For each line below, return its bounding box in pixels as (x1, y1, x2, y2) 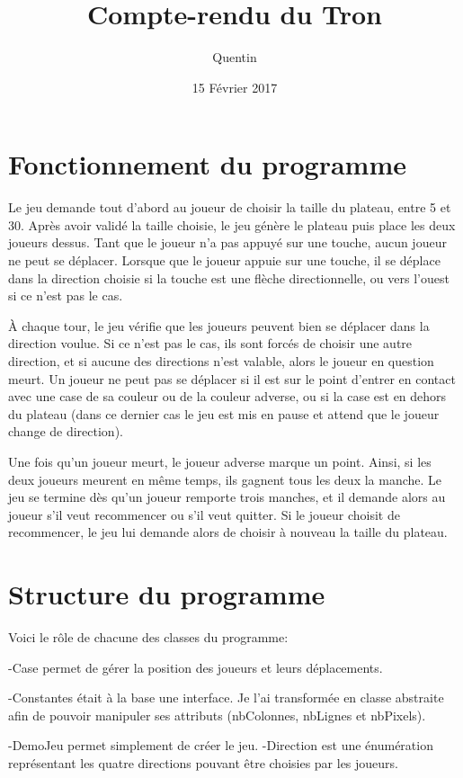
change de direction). (8, 422, 123, 441)
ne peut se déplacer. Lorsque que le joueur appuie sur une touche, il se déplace (8, 251, 441, 270)
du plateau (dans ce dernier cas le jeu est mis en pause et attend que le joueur (8, 404, 440, 423)
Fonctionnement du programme (8, 146, 406, 183)
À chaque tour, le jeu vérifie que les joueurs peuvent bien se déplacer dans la (8, 316, 430, 335)
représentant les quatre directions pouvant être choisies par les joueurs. (8, 754, 399, 773)
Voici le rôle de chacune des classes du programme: (8, 628, 289, 647)
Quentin (212, 48, 257, 67)
